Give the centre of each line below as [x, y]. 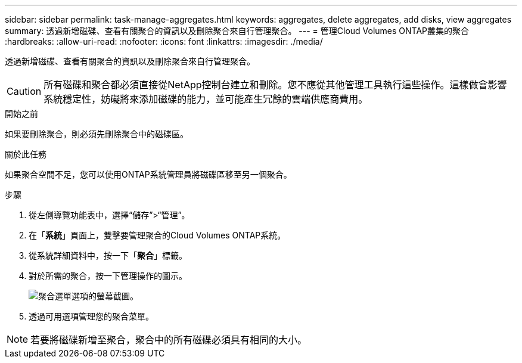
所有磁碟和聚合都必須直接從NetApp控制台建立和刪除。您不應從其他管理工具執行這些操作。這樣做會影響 [275, 85]
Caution [24, 91]
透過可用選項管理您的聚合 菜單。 [91, 316]
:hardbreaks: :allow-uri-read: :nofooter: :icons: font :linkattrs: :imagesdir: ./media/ [164, 41]
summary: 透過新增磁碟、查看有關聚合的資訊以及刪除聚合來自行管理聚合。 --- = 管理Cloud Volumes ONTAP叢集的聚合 [237, 31]
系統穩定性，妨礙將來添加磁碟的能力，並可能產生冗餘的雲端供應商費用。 [206, 99]
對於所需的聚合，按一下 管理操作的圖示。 [108, 276]
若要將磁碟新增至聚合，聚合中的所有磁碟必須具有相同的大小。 [169, 340]
